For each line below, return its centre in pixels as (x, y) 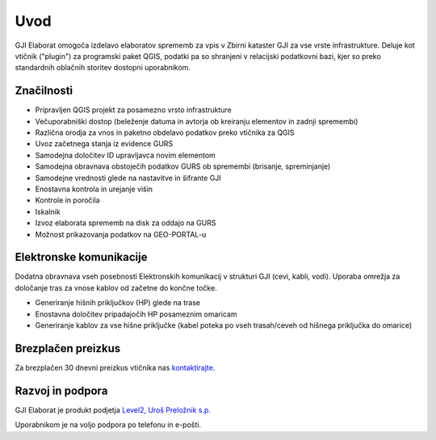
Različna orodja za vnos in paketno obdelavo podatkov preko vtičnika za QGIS (165, 132)
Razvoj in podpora (61, 390)
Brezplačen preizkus (68, 348)
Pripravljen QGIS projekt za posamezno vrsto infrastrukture (133, 110)
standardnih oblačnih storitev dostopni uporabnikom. (103, 68)
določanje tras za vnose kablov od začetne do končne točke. (116, 287)
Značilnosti (44, 91)
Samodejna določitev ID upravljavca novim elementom (125, 155)
